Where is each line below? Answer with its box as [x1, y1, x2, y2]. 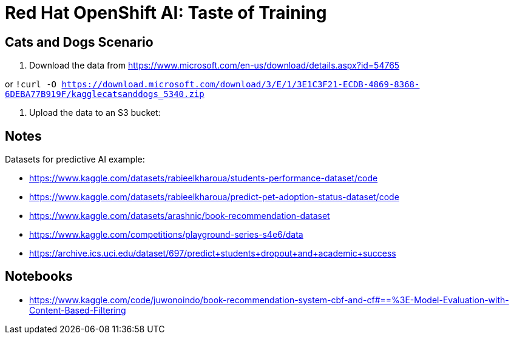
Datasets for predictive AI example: [5, 154, 145, 165]
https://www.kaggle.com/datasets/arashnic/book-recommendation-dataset [29, 210, 330, 221]
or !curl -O [5, 79, 57, 90]
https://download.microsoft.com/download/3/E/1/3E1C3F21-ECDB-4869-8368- [61, 79, 420, 90]
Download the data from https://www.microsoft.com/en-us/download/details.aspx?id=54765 [29, 60, 400, 71]
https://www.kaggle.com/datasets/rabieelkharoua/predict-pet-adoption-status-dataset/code [29, 192, 399, 203]
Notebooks [5, 269, 73, 284]
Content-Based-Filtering [29, 304, 126, 315]
